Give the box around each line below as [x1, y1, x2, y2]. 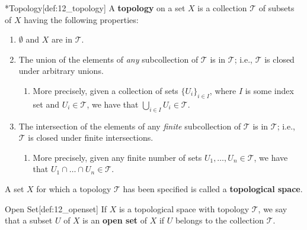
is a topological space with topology [119, 202, 250, 215]
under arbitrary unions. [18, 64, 104, 77]
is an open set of [82, 214, 147, 226]
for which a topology [36, 182, 111, 195]
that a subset [5, 214, 53, 226]
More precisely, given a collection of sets [33, 84, 178, 96]
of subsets [258, 2, 295, 14]
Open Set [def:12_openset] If [5, 202, 107, 215]
